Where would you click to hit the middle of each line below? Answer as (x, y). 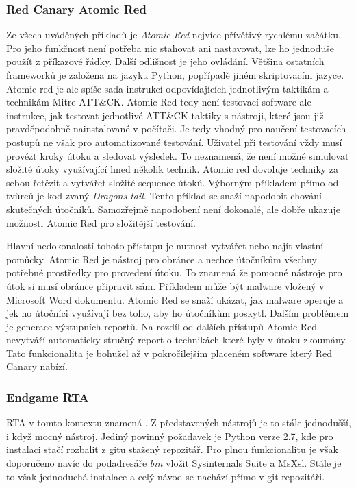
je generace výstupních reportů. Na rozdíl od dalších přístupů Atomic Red (162, 326)
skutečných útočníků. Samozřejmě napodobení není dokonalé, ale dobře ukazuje (173, 209)
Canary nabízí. (37, 366)
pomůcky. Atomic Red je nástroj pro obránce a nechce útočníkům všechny (162, 259)
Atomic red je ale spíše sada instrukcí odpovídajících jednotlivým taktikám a (167, 88)
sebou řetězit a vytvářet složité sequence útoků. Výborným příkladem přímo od (173, 182)
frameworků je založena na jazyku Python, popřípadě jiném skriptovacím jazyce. (175, 75)
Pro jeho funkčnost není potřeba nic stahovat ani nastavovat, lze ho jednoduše (170, 48)
